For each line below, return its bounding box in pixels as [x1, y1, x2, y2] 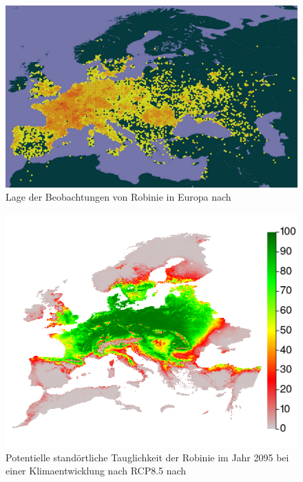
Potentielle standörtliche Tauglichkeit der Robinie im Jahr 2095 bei [6, 450, 289, 464]
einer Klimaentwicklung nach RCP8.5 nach [6, 463, 187, 478]
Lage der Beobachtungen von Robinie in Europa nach [6, 190, 231, 204]
